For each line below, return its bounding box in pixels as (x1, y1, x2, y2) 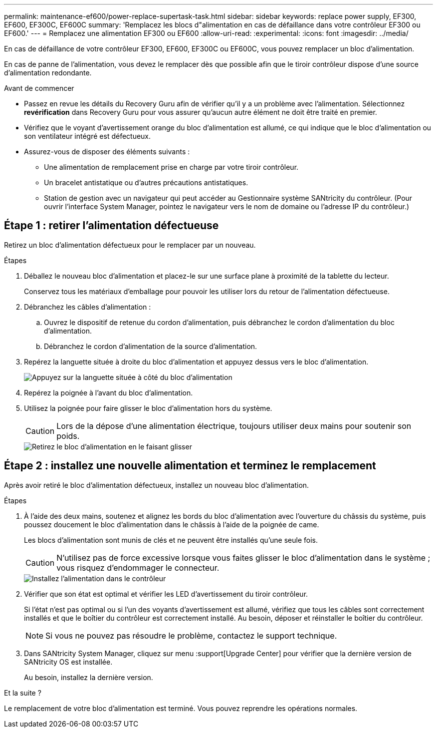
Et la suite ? (4, 688, 41, 697)
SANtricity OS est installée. (24, 657, 113, 666)
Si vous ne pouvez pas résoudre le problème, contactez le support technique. (45, 630, 337, 641)
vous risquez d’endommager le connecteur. (56, 562, 219, 573)
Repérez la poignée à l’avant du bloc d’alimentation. (24, 388, 193, 397)
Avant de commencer (4, 84, 74, 92)
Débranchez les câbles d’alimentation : (24, 302, 151, 311)
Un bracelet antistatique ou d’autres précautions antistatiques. (44, 178, 248, 187)
